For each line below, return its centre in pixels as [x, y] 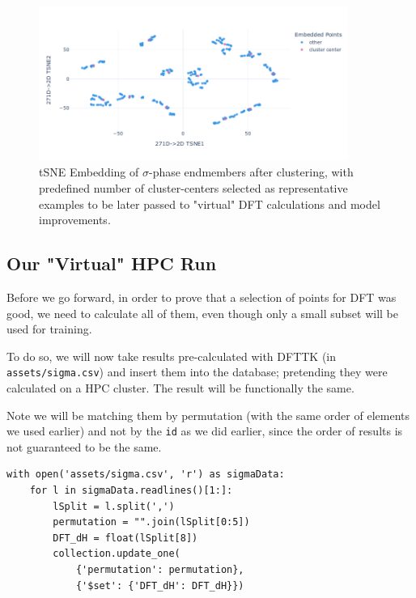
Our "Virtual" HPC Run [112, 263]
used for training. [49, 329]
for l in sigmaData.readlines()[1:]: [131, 491]
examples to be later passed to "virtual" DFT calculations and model [210, 204]
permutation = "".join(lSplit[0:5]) [151, 522]
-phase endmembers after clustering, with [251, 172]
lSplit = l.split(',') [114, 506]
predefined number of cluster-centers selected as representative [193, 187]
